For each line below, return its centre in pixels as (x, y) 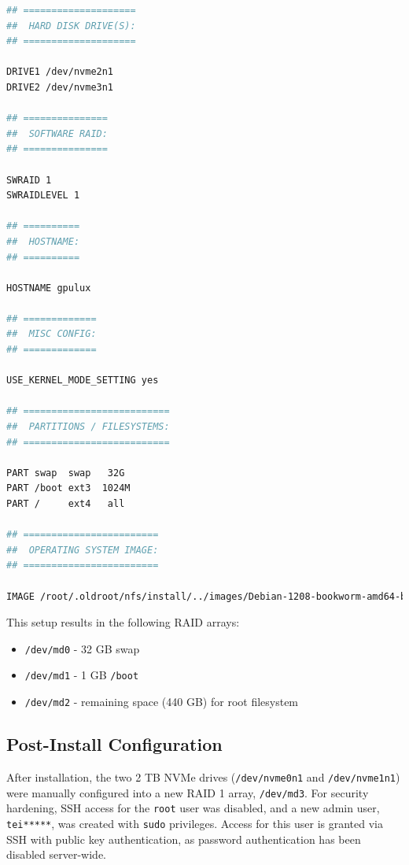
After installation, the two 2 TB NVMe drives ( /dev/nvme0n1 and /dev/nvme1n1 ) (203, 776)
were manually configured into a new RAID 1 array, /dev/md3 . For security (188, 792)
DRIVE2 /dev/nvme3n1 (60, 87)
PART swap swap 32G (66, 473)
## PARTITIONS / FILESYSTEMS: (88, 427)
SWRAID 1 (29, 180)
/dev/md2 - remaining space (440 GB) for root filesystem (162, 702)
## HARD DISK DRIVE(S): (71, 26)
